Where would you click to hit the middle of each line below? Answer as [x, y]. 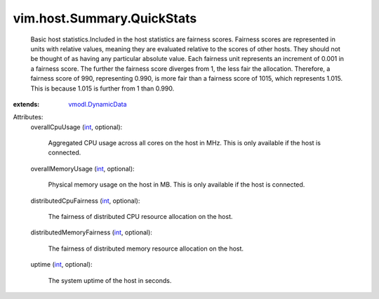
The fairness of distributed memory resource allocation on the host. [146, 248]
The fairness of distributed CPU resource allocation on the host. [140, 217]
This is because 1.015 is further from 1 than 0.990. [102, 88]
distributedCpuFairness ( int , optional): [85, 201]
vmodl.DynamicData [98, 104]
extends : [26, 104]
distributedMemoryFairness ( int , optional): [91, 232]
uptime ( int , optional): [61, 265]
